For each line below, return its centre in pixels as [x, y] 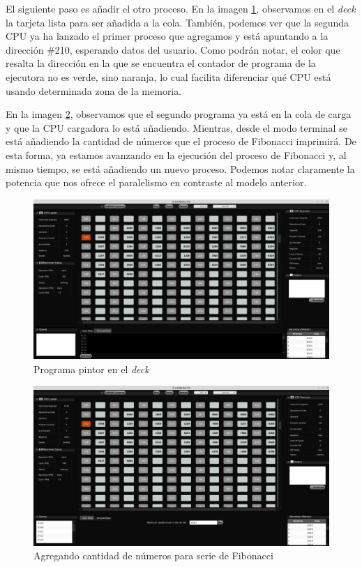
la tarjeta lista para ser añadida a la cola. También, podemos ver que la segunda [178, 22]
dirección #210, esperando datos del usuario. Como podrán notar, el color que [173, 49]
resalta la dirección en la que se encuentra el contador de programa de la [161, 63]
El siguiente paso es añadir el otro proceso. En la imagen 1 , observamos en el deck [181, 8]
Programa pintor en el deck [91, 369]
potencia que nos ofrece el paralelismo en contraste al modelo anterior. [156, 182]
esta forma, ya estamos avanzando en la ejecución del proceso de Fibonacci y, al [176, 154]
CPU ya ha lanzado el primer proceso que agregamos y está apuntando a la [167, 36]
